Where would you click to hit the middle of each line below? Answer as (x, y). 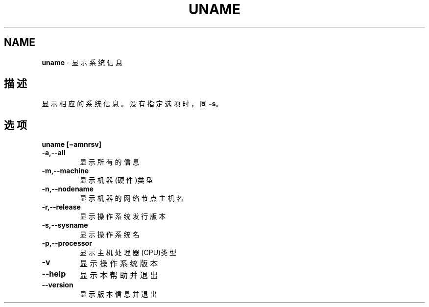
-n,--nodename (68, 189)
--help (54, 274)
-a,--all (54, 153)
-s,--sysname (65, 225)
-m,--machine (65, 171)
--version (58, 285)
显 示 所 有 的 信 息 (109, 162)
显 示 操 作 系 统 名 (109, 235)
